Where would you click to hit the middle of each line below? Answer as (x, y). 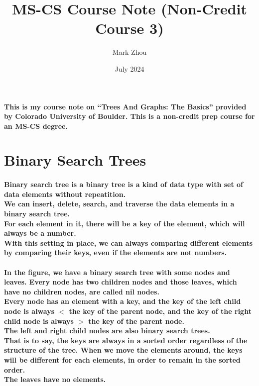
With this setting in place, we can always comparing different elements (129, 242)
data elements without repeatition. (65, 194)
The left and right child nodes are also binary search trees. (107, 331)
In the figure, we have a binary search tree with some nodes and (117, 272)
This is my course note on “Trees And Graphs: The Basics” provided (125, 106)
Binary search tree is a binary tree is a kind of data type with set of (124, 184)
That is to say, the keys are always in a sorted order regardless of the (126, 340)
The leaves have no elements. (55, 379)
